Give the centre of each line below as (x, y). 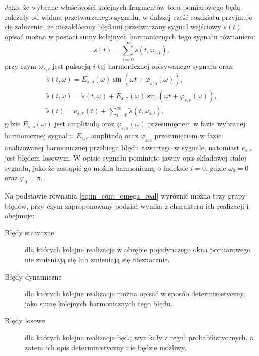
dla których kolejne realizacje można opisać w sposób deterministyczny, (135, 293)
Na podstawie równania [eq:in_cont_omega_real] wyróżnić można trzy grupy (125, 196)
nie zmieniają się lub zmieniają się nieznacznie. (97, 260)
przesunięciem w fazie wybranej (197, 123)
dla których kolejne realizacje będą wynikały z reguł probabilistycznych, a (139, 338)
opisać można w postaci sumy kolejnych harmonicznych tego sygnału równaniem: (130, 36)
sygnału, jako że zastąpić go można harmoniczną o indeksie (96, 167)
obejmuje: (20, 215)
